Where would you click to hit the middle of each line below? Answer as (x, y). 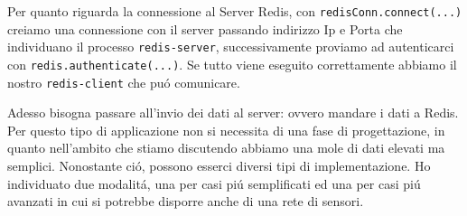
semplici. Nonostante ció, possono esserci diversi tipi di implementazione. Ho (219, 165)
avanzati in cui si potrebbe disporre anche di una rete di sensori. (186, 201)
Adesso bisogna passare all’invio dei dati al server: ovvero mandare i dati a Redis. (233, 113)
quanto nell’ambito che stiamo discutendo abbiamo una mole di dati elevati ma (226, 148)
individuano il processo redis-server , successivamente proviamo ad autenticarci (231, 47)
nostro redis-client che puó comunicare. (124, 82)
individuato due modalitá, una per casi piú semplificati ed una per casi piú (214, 183)
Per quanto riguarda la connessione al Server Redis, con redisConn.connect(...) (235, 11)
